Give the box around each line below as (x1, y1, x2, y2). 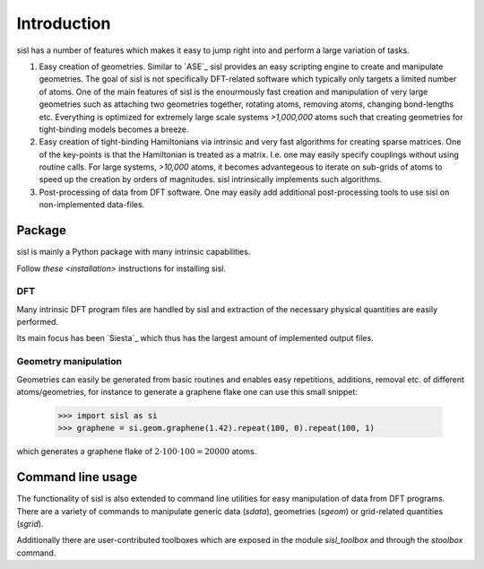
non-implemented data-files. (39, 199, 145, 210)
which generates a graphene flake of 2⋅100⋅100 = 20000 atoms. (16, 446, 257, 457)
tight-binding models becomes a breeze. (39, 124, 189, 135)
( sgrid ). (16, 519, 44, 530)
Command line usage (16, 469, 138, 485)
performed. (16, 317, 58, 328)
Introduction (16, 13, 111, 33)
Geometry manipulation (16, 355, 123, 368)
